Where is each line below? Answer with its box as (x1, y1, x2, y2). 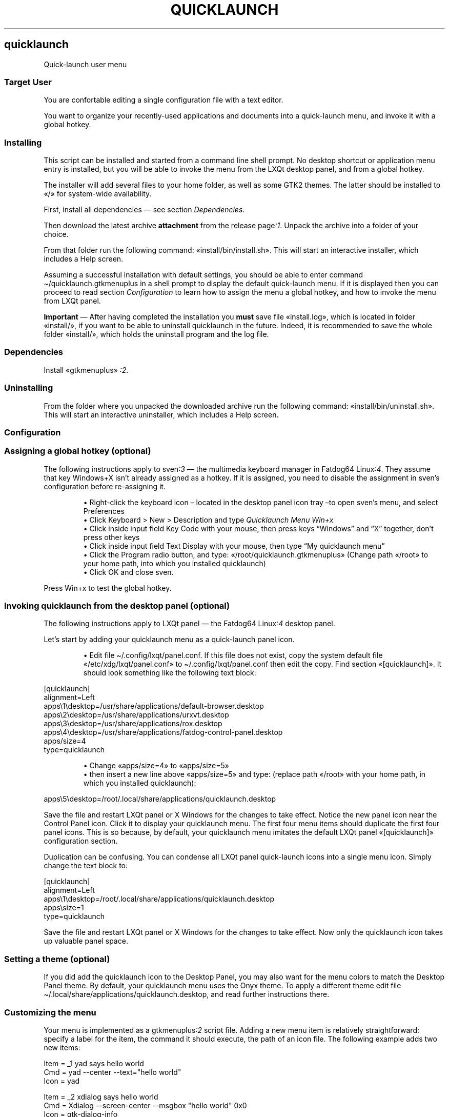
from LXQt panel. (44, 296, 101, 306)
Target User (4, 76, 52, 87)
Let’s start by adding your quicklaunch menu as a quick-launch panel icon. (44, 635, 295, 644)
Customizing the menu (4, 1007, 96, 1018)
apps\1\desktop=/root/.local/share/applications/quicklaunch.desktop (44, 894, 275, 904)
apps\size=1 (44, 903, 84, 912)
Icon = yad (44, 1076, 80, 1085)
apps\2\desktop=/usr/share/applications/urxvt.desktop (44, 710, 229, 720)
